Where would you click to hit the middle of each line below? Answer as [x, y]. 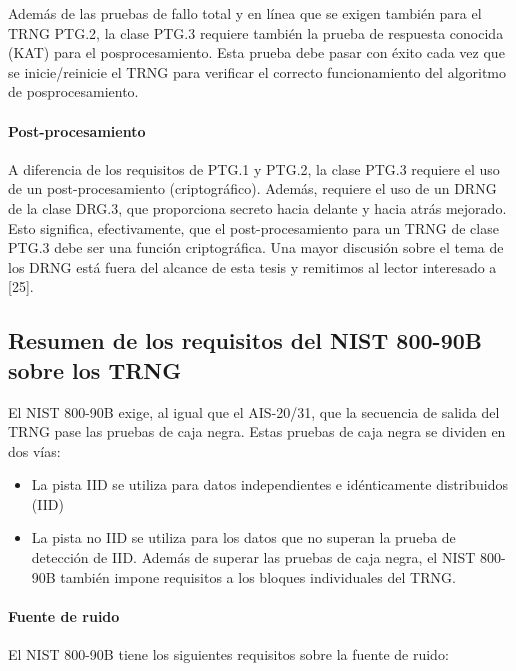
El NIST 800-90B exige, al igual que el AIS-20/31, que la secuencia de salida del [254, 411]
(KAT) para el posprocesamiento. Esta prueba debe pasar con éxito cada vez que [256, 52]
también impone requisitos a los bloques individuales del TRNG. [258, 576]
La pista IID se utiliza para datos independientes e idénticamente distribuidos [269, 484]
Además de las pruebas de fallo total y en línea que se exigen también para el [245, 13]
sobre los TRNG [95, 369]
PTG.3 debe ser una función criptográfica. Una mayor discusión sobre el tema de [256, 247]
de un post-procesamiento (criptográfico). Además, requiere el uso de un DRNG [252, 188]
